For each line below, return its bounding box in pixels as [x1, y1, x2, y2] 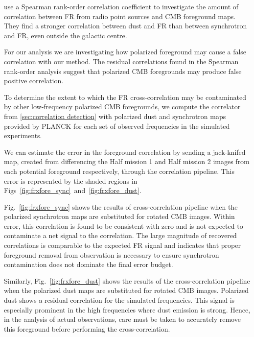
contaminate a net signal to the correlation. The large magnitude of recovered [4, 230, 237, 241]
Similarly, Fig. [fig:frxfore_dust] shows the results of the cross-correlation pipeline [4, 275, 250, 286]
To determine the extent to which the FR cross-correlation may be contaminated [4, 92, 246, 102]
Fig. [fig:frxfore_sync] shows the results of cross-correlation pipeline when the [4, 201, 238, 212]
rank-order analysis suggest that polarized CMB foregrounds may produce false [4, 66, 242, 76]
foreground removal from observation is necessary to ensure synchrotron [4, 249, 219, 260]
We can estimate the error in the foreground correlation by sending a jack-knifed [4, 146, 246, 157]
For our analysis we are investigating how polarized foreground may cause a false [4, 47, 247, 57]
